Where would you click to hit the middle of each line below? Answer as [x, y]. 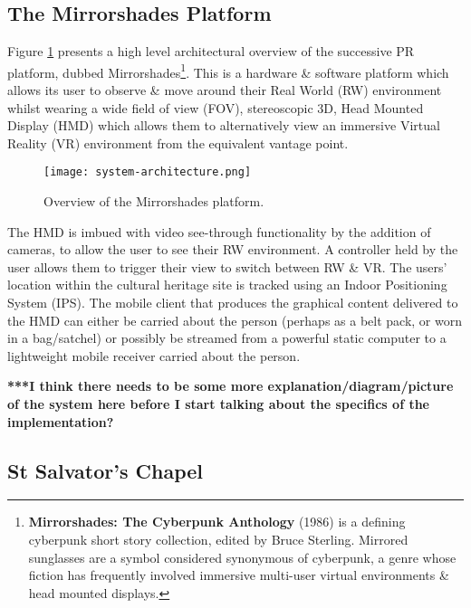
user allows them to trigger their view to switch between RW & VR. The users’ [227, 266]
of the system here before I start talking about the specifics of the [218, 404]
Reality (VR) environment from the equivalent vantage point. [178, 142]
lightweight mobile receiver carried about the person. [154, 355]
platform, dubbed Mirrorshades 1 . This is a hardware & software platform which [228, 71]
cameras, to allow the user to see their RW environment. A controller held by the [233, 249]
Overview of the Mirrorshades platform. [154, 201]
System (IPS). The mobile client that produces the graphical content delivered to [233, 303]
